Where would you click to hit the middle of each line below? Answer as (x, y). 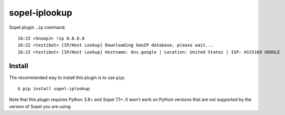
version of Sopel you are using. (40, 106)
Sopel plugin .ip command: (37, 27)
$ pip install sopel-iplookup (54, 89)
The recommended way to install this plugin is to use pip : (67, 77)
